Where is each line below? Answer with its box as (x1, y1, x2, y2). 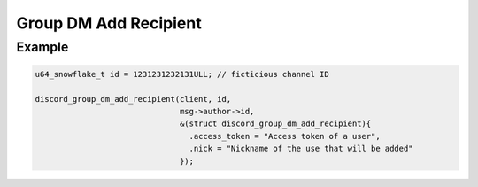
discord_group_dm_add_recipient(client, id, (35, 94, 232, 104)
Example (16, 39, 69, 55)
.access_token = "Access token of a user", (189, 131, 381, 141)
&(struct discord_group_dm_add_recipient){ (179, 119, 372, 129)
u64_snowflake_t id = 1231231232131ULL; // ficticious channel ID (35, 69, 329, 79)
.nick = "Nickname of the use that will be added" (189, 144, 413, 154)
